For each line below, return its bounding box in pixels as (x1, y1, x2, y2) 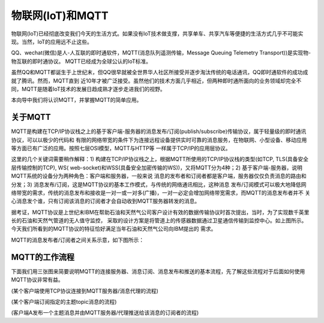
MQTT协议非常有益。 (11, 276, 64, 283)
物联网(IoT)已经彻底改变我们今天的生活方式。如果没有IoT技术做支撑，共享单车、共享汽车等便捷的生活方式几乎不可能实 (11, 30, 304, 37)
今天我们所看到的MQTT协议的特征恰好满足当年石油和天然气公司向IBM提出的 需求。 (11, 225, 217, 233)
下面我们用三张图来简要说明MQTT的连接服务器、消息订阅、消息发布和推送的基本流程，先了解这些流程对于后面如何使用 (11, 267, 305, 275)
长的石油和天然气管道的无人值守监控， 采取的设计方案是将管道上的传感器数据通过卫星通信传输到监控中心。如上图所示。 (11, 217, 307, 224)
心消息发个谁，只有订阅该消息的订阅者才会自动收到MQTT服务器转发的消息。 (11, 198, 200, 205)
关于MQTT (11, 112, 51, 122)
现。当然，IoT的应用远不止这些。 (11, 38, 93, 45)
